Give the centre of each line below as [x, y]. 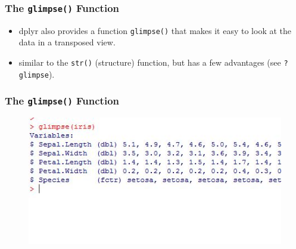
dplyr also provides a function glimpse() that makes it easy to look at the [155, 30]
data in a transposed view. [67, 42]
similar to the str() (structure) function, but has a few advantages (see [150, 62]
